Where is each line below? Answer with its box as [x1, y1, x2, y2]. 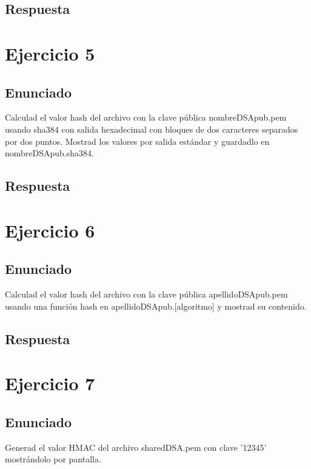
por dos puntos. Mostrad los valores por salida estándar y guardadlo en [5, 135, 270, 147]
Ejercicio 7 [5, 371, 95, 396]
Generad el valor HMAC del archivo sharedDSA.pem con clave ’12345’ [5, 441, 267, 453]
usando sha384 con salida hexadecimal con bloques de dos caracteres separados [5, 122, 298, 135]
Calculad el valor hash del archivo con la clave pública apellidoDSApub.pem [5, 288, 288, 301]
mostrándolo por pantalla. [5, 453, 101, 465]
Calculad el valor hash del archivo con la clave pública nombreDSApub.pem [5, 111, 287, 124]
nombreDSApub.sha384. [5, 147, 94, 159]
